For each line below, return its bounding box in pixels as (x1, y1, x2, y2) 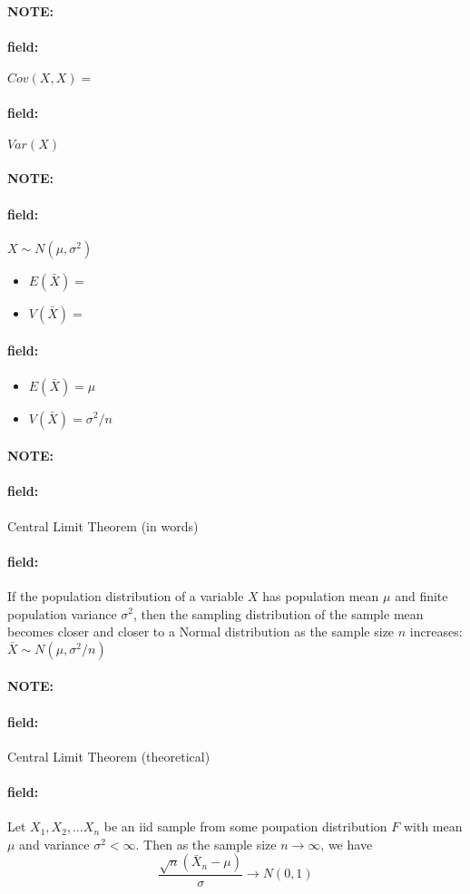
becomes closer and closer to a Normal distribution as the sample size (7, 622, 395, 641)
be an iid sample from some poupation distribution (103, 817, 387, 836)
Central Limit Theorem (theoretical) (7, 746, 211, 765)
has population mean (262, 586, 379, 605)
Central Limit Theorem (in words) (7, 516, 199, 535)
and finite (395, 586, 448, 605)
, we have (320, 834, 373, 853)
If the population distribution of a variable (7, 586, 244, 605)
